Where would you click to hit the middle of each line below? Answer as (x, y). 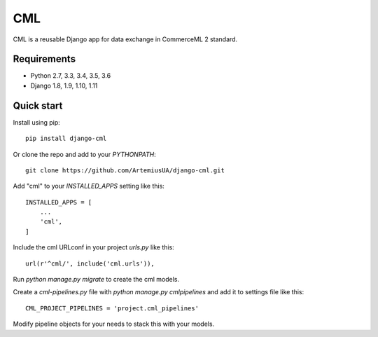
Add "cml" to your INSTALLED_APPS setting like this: (89, 186)
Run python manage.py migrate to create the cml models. (96, 280)
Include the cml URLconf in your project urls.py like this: (93, 247)
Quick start (38, 105)
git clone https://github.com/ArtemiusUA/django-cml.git (125, 170)
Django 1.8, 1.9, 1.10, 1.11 (64, 85)
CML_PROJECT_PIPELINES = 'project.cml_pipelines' (112, 308)
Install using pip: (37, 122)
